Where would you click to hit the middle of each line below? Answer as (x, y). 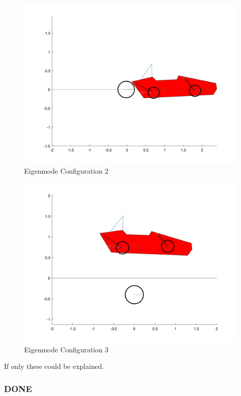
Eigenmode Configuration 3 (66, 349)
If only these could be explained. (54, 366)
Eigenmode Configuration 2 (66, 170)
